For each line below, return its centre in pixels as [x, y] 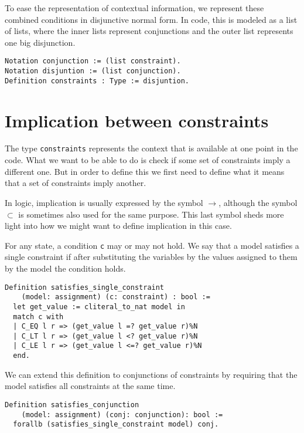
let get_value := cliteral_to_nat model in [99, 307]
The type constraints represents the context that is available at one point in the [151, 148]
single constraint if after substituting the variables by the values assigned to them [151, 257]
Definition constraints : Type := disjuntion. [97, 81]
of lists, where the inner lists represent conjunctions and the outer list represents [149, 31]
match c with [38, 317]
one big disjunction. [40, 42]
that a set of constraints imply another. [76, 183]
